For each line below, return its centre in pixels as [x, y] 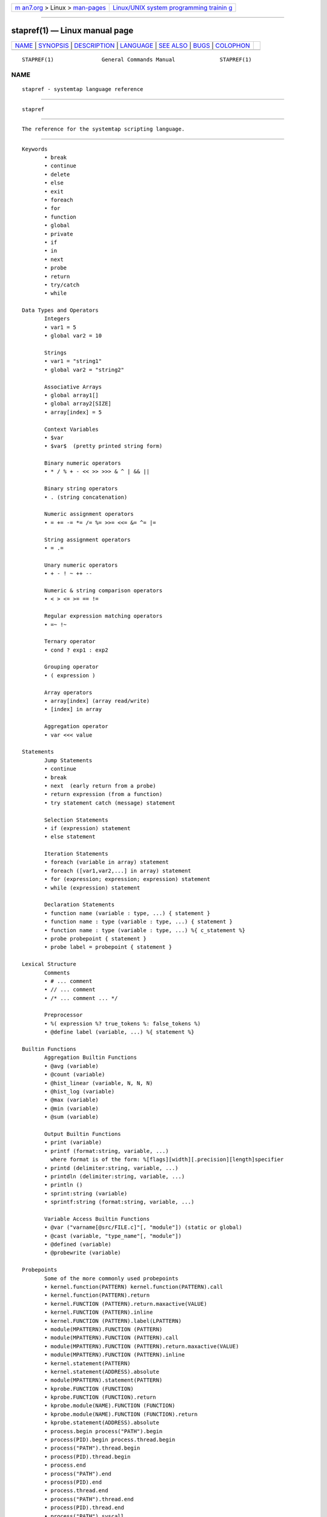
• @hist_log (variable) [80, 1091]
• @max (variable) [72, 1100]
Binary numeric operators [83, 463]
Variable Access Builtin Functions [97, 1219]
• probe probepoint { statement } [95, 938]
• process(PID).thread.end [84, 1508]
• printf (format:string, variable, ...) [107, 1151]
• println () [64, 1185]
